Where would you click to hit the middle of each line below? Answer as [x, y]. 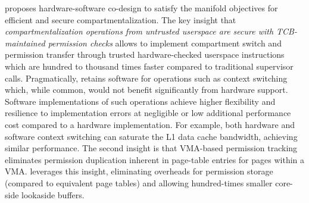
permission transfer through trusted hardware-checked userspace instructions [145, 54]
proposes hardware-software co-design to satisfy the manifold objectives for [141, 8]
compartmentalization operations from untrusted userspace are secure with [139, 31]
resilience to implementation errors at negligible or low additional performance [148, 113]
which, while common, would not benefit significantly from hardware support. [146, 90]
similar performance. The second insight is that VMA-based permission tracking [151, 148]
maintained [25, 43]
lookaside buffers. [53, 194]
